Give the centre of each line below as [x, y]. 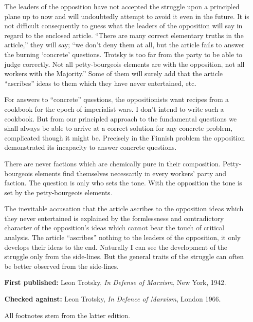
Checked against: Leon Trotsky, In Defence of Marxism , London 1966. [113, 299]
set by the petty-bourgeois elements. [58, 192]
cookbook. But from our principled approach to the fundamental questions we [121, 118]
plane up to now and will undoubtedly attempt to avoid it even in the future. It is [127, 16]
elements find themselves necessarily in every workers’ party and [131, 173]
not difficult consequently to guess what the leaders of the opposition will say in [124, 26]
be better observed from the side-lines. [62, 266]
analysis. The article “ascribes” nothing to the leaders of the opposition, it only [123, 237]
